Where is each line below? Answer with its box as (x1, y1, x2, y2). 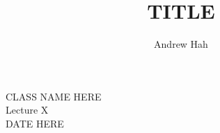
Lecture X (6, 103, 49, 117)
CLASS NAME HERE (6, 89, 102, 103)
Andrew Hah (154, 37, 208, 51)
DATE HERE (6, 116, 64, 130)
